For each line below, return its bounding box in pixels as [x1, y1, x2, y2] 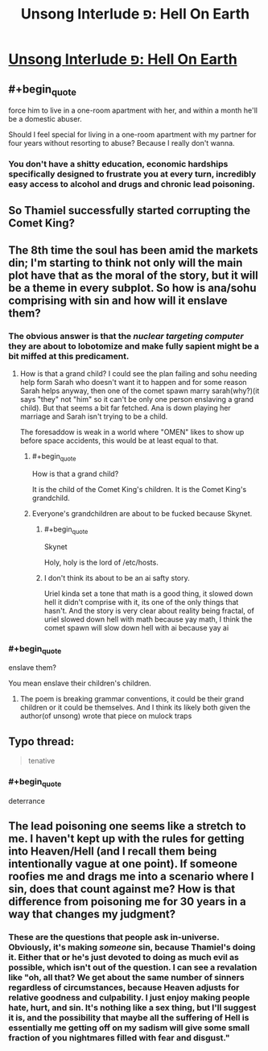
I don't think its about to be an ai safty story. [43, 573, 191, 582]
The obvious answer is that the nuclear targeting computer [8, 330, 244, 341]
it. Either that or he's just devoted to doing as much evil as [8, 952, 239, 963]
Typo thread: [8, 734, 75, 748]
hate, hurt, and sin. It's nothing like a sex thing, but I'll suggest [8, 1002, 257, 1013]
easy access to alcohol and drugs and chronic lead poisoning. [8, 179, 255, 190]
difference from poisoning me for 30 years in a [8, 895, 247, 908]
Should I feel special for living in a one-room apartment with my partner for [8, 130, 257, 139]
